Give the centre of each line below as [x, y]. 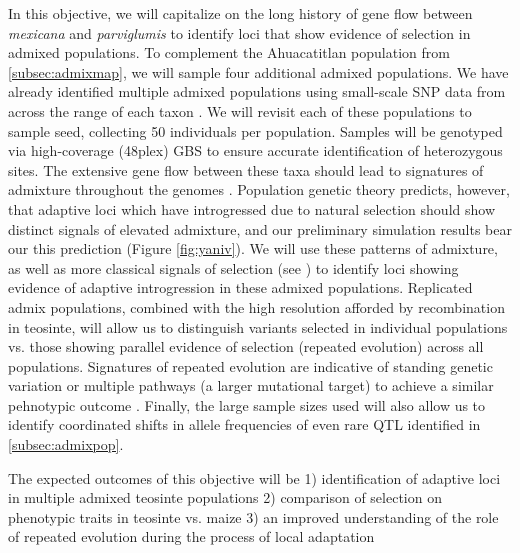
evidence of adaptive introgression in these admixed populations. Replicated [240, 287]
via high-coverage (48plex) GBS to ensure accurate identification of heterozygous [255, 150]
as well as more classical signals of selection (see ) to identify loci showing [233, 267]
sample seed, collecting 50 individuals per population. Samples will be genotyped [255, 130]
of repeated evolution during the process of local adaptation [191, 536]
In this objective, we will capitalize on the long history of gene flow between [240, 13]
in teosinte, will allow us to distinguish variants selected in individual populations [258, 326]
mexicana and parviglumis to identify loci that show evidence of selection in [239, 32]
